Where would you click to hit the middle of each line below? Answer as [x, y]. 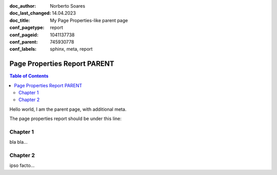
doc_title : [20, 20]
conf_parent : [24, 42]
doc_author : [23, 6]
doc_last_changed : [30, 13]
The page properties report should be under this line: [65, 119]
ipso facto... [22, 166]
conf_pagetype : [27, 28]
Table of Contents [29, 76]
